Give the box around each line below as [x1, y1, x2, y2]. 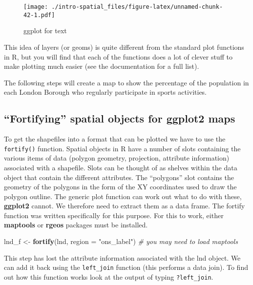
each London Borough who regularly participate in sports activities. [4, 87, 207, 97]
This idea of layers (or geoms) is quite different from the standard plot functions [4, 41, 244, 52]
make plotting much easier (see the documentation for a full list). [4, 61, 199, 71]
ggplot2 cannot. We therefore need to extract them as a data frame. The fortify [4, 201, 245, 211]
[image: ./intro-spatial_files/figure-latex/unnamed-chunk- [23, 3, 223, 10]
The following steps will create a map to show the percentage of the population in [4, 77, 249, 87]
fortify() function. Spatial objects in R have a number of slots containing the [4, 143, 241, 153]
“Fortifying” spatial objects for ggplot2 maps [4, 111, 235, 126]
